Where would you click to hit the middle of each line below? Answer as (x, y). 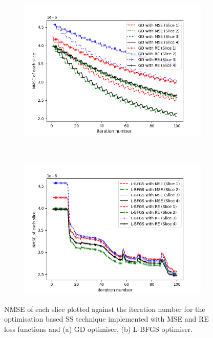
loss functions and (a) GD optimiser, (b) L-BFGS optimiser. (99, 329)
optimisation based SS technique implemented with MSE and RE (106, 319)
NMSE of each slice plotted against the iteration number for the (105, 309)
